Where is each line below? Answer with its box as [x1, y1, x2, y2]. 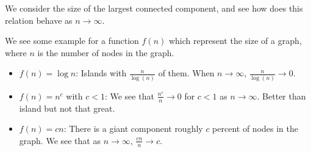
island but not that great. [19, 101, 115, 114]
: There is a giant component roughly [63, 122, 203, 135]
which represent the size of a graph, [168, 34, 302, 47]
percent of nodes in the [212, 122, 299, 135]
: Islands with [76, 67, 127, 79]
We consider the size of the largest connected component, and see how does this [5, 2, 303, 14]
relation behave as [5, 13, 73, 26]
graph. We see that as [19, 134, 101, 147]
